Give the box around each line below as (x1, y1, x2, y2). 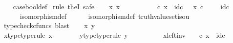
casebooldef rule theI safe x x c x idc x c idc (13, 1, 230, 11)
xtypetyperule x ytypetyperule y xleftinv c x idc (3, 29, 225, 40)
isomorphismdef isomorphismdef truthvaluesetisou (20, 11, 190, 21)
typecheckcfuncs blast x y (3, 20, 95, 30)
